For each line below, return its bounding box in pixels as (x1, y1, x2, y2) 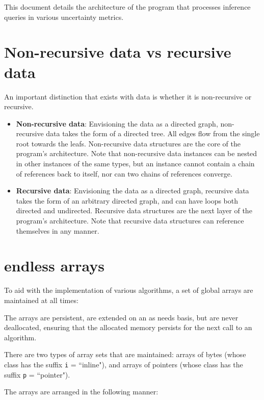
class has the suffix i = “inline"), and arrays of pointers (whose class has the (4, 359, 243, 369)
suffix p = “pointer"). (4, 369, 70, 380)
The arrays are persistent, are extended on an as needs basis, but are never (4, 312, 239, 322)
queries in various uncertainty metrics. (4, 11, 124, 22)
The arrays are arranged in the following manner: (4, 386, 159, 397)
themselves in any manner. (16, 225, 99, 236)
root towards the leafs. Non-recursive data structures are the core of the (16, 138, 241, 148)
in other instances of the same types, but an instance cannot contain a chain (16, 158, 255, 169)
